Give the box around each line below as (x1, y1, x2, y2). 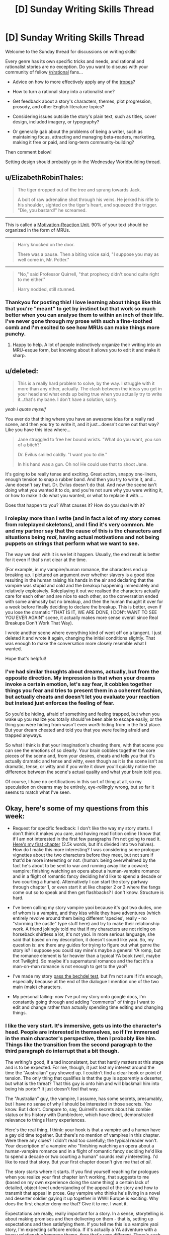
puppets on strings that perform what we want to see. (5, 540, 140, 547)
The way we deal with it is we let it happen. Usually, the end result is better (5, 552, 160, 558)
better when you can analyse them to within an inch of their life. (5, 311, 164, 318)
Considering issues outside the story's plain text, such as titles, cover (12, 113, 157, 119)
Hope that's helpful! (5, 656, 46, 662)
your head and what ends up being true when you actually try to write (17, 391, 162, 397)
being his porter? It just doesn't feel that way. (5, 1085, 99, 1091)
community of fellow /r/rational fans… (5, 69, 83, 75)
